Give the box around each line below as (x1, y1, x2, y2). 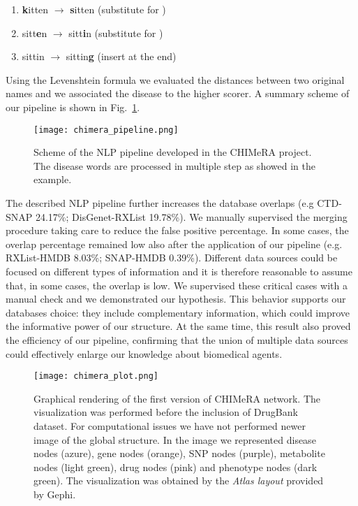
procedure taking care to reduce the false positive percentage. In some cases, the (6, 223, 349, 238)
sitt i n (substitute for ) (68, 25, 163, 40)
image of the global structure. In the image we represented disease (33, 432, 316, 447)
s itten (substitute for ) (70, 2, 166, 16)
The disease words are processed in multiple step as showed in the (33, 158, 315, 173)
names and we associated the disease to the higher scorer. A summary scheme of (6, 86, 350, 101)
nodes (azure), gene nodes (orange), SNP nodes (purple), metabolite (33, 446, 325, 461)
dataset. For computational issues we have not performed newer (33, 418, 306, 433)
